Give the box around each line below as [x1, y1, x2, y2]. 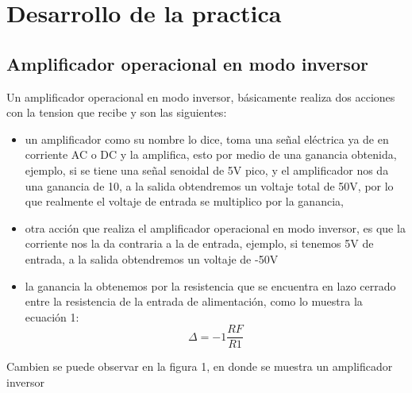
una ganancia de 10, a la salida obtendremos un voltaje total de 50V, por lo [25, 177, 394, 194]
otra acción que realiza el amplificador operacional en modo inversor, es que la [25, 219, 406, 236]
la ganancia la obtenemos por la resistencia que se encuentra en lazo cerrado [25, 277, 396, 294]
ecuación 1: [25, 308, 79, 325]
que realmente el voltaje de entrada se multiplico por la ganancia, [25, 193, 344, 210]
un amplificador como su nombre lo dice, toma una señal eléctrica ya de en [25, 130, 389, 147]
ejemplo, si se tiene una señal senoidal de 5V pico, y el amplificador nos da [25, 161, 389, 178]
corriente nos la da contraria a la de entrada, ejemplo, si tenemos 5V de [25, 235, 374, 252]
